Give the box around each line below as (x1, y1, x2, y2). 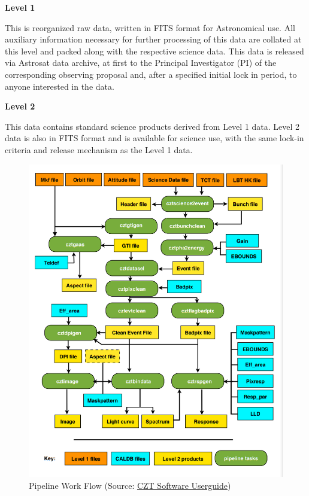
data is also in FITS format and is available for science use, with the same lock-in (5, 132, 304, 144)
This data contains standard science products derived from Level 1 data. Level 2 (5, 120, 300, 132)
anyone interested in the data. (5, 80, 114, 92)
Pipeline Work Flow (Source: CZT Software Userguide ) (29, 479, 231, 491)
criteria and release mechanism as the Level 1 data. (5, 143, 193, 156)
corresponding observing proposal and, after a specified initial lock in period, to (5, 68, 297, 80)
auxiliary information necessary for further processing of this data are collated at (5, 33, 302, 45)
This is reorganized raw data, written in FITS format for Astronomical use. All (5, 21, 295, 34)
